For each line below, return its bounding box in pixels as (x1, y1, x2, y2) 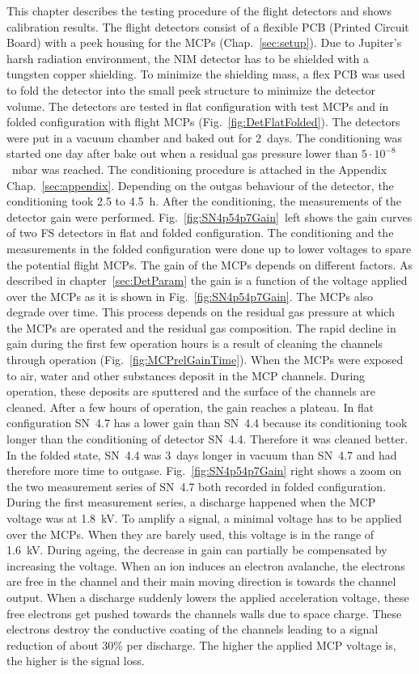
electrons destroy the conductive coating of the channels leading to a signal (6, 621, 379, 638)
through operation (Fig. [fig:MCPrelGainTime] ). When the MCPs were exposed (6, 351, 404, 368)
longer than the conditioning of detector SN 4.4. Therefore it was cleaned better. (6, 430, 408, 447)
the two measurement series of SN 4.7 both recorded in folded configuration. (6, 477, 387, 494)
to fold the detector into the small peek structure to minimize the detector (6, 81, 376, 98)
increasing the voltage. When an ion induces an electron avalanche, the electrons (6, 557, 405, 574)
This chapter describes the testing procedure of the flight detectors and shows (6, 2, 391, 19)
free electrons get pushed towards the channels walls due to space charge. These (6, 604, 402, 621)
